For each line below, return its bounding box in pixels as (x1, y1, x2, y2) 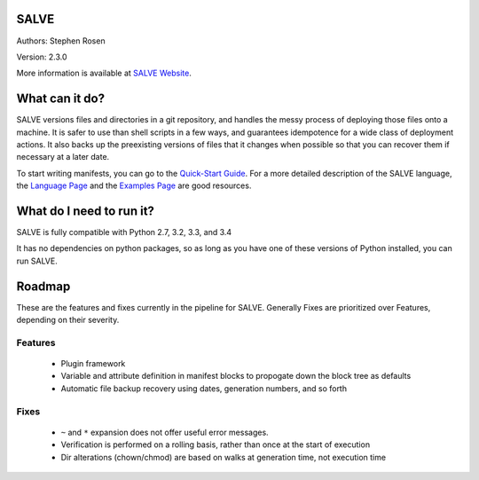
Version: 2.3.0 (16, 51, 67, 62)
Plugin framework (60, 358, 126, 369)
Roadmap (16, 279, 71, 294)
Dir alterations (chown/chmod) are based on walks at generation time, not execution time (60, 452, 386, 462)
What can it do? (16, 91, 106, 106)
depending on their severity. (16, 315, 120, 326)
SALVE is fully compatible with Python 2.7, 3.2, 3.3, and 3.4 (16, 227, 232, 238)
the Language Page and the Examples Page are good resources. (16, 180, 252, 191)
